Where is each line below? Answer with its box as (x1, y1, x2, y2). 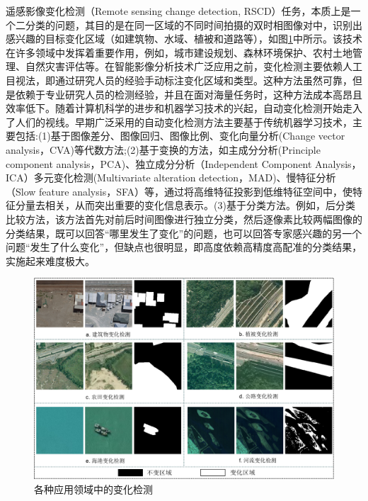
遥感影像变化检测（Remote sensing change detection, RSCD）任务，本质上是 (6, 4, 351, 18)
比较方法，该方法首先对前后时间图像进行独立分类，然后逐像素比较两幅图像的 (6, 211, 362, 226)
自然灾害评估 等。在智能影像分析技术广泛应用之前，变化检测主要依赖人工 (25, 59, 362, 74)
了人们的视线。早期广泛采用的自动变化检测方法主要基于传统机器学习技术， (6, 114, 352, 129)
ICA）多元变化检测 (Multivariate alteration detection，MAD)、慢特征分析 (6, 170, 336, 185)
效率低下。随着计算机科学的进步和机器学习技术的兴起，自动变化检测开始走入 (6, 101, 362, 116)
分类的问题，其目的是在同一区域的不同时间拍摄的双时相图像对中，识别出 (25, 17, 362, 32)
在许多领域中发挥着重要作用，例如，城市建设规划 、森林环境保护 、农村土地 (6, 45, 352, 60)
